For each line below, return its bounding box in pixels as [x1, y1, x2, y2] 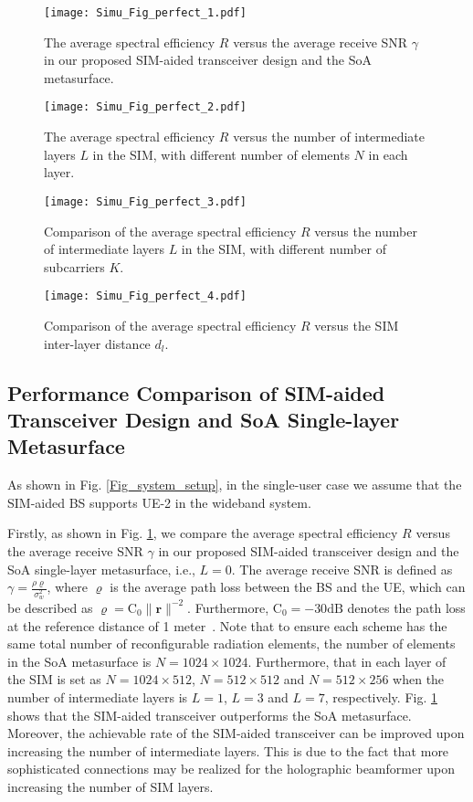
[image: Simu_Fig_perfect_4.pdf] [44, 290, 247, 303]
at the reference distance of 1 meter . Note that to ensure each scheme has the [7, 616, 447, 635]
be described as [7, 597, 93, 617]
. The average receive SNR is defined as [231, 559, 453, 578]
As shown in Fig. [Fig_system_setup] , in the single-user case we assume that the [7, 475, 462, 494]
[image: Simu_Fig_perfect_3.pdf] [44, 195, 247, 208]
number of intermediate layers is [7, 687, 188, 706]
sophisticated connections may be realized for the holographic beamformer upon [7, 759, 456, 778]
